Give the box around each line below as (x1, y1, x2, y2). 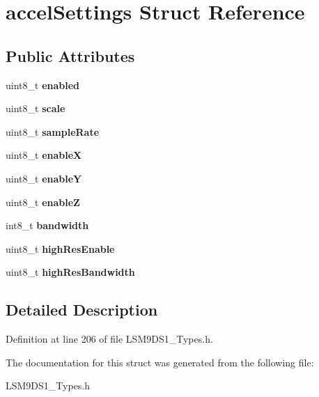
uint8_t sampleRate (6, 124, 100, 139)
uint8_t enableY (6, 171, 82, 185)
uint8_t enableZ (6, 194, 80, 209)
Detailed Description (6, 299, 158, 320)
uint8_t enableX (6, 148, 82, 162)
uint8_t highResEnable (6, 241, 115, 256)
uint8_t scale (6, 101, 65, 116)
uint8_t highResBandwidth (6, 265, 135, 279)
